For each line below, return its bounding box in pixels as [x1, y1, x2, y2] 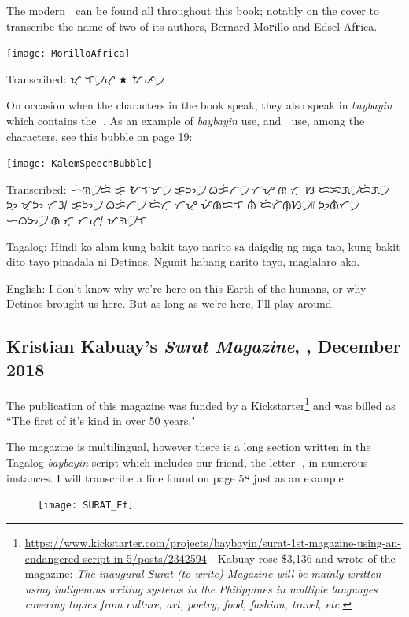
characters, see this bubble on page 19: [6, 127, 193, 144]
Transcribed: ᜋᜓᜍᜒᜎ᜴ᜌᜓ [6, 70, 115, 87]
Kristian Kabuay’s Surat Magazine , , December [6, 334, 401, 358]
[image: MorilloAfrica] [6, 48, 131, 60]
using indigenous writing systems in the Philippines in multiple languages [24, 580, 378, 597]
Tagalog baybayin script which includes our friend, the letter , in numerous [6, 454, 368, 471]
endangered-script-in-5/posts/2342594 [24, 549, 207, 566]
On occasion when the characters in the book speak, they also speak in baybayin [6, 97, 392, 113]
